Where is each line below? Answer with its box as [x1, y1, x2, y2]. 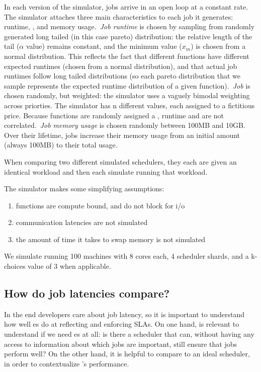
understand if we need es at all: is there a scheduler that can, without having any [4, 329, 254, 339]
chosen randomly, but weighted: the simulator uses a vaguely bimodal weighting [4, 90, 250, 101]
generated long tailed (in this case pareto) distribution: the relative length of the [4, 31, 252, 41]
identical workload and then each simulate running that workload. [4, 166, 208, 177]
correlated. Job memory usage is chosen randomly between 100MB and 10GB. [4, 120, 245, 130]
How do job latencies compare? [4, 285, 170, 301]
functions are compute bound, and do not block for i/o [16, 200, 185, 210]
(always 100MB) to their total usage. [4, 139, 118, 150]
